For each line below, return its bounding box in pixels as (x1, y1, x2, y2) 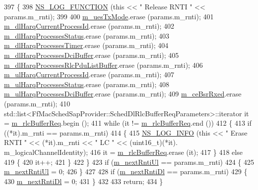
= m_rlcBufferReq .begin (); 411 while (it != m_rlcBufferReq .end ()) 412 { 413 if (4, 118, 252, 128)
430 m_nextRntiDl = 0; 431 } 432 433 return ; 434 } (4, 176, 163, 186)
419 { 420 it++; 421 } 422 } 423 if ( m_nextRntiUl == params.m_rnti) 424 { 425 (4, 156, 254, 167)
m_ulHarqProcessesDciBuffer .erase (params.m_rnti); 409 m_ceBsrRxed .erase (4, 89, 242, 99)
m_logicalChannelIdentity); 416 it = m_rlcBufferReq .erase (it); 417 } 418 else (4, 146, 243, 157)
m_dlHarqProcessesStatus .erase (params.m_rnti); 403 (4, 30, 169, 41)
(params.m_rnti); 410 (4, 98, 70, 108)
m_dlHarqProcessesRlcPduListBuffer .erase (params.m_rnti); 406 (4, 59, 203, 70)
